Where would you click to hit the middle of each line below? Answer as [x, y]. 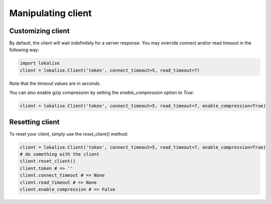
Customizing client [39, 31]
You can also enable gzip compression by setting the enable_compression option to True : [102, 92]
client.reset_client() [48, 161]
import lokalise [40, 63]
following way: [24, 50]
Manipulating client [50, 13]
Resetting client [34, 122]
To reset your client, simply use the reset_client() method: [69, 134]
